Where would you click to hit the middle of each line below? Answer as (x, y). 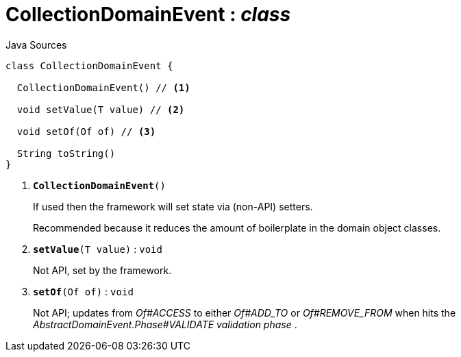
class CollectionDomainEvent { (89, 65)
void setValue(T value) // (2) (101, 109)
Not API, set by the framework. (102, 270)
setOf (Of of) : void (83, 291)
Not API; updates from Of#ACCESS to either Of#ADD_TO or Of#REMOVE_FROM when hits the (245, 312)
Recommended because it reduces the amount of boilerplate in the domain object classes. (237, 227)
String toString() (66, 153)
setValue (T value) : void (98, 249)
